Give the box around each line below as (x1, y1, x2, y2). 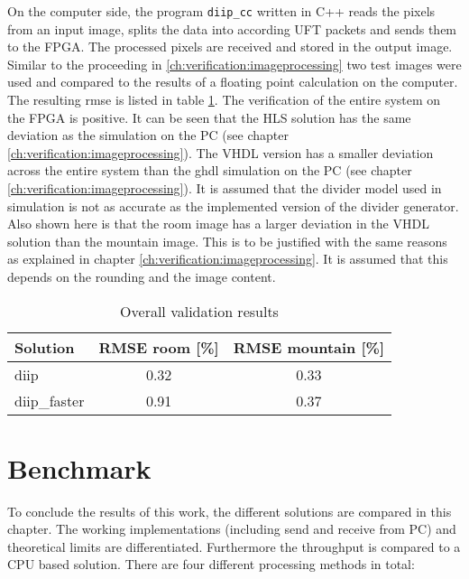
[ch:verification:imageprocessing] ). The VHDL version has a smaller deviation (7, 143, 434, 162)
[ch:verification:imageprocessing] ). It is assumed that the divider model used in (7, 179, 442, 197)
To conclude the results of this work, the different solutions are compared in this (7, 501, 452, 520)
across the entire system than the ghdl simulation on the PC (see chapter (7, 161, 412, 180)
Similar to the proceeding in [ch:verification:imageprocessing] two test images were (7, 54, 462, 73)
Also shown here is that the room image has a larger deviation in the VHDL (7, 214, 429, 233)
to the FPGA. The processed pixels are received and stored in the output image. (7, 37, 453, 56)
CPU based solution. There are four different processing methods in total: (7, 555, 415, 574)
